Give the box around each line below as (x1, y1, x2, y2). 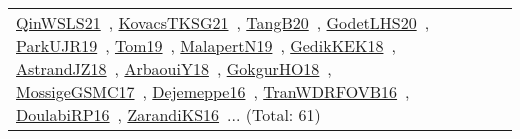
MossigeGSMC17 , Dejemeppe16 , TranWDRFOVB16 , (16, 80, 410, 103)
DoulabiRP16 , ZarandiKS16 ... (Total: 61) (16, 103, 321, 126)
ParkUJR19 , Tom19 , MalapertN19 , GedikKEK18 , (16, 34, 396, 57)
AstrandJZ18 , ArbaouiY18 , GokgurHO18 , (16, 57, 332, 80)
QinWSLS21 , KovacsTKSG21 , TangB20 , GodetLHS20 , (16, 11, 430, 34)
